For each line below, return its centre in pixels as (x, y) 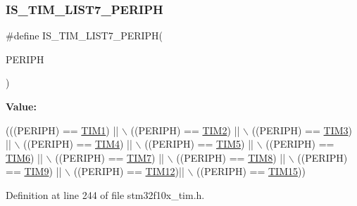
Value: (21, 106)
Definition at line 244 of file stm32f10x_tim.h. (105, 194)
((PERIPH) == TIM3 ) (302, 130)
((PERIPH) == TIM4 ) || (78, 144)
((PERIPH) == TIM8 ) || (231, 157)
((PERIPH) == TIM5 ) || (199, 144)
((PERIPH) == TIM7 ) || (109, 157)
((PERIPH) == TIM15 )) (251, 171)
